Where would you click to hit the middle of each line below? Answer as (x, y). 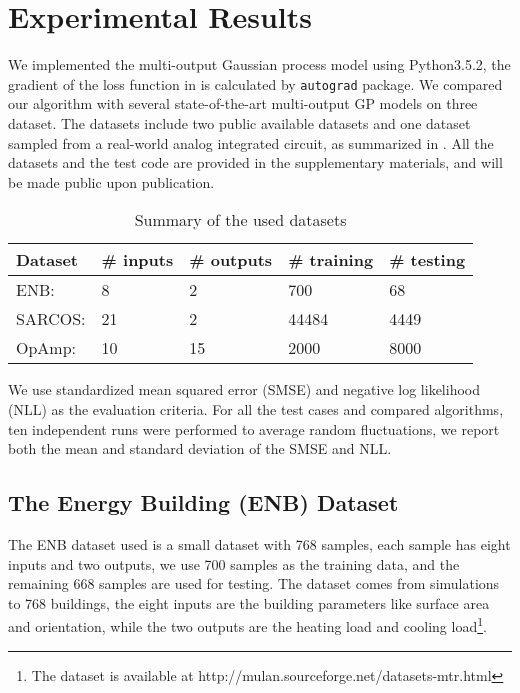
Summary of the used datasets (240, 220)
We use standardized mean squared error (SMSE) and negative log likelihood (244, 389)
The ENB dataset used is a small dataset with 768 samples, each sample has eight (259, 543)
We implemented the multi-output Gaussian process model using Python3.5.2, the (259, 64)
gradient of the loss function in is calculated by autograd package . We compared (255, 83)
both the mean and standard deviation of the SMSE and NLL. (200, 448)
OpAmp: (46, 348)
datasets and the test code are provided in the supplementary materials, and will (255, 162)
